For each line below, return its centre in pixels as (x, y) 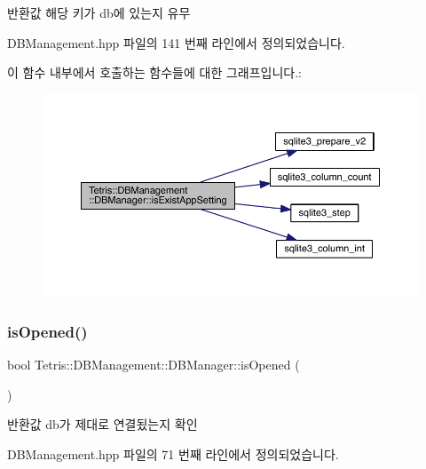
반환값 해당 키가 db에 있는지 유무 (99, 12)
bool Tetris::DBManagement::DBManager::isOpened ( (154, 365)
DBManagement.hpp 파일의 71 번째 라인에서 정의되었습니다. (173, 453)
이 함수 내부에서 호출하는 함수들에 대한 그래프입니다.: (154, 72)
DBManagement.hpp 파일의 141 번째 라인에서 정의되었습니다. (176, 42)
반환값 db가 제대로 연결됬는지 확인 (103, 424)
